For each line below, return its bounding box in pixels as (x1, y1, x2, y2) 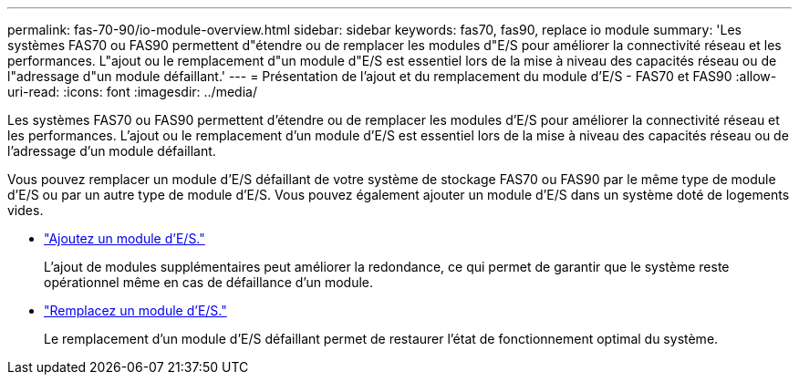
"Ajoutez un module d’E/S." (44, 231, 205, 246)
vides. (7, 202, 44, 218)
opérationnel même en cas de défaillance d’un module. (44, 274, 374, 290)
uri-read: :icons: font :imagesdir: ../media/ (7, 84, 257, 99)
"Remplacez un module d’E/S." (44, 303, 227, 318)
